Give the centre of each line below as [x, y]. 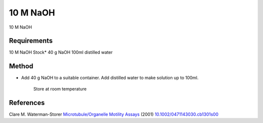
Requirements [31, 41]
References [27, 102]
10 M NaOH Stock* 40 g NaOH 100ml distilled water [61, 52]
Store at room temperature [60, 89]
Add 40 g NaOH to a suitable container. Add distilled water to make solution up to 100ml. [110, 78]
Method [21, 66]
